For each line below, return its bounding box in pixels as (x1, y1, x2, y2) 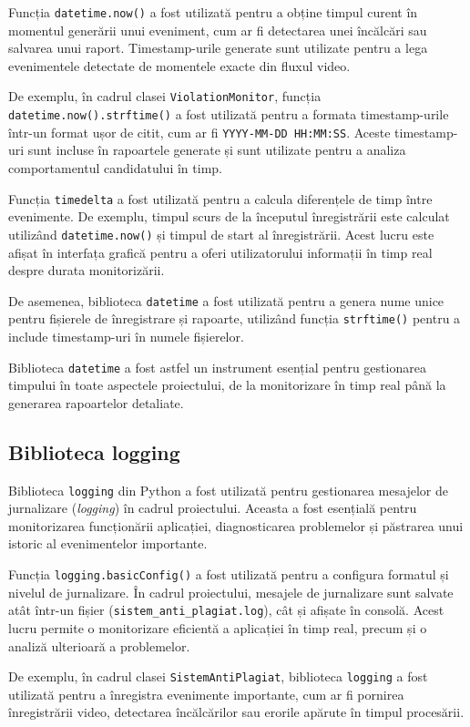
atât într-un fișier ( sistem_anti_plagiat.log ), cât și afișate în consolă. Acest (8, 600, 444, 619)
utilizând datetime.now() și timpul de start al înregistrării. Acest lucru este (8, 224, 434, 243)
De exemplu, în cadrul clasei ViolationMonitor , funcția (8, 87, 322, 106)
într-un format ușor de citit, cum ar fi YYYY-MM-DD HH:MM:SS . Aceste (8, 122, 391, 141)
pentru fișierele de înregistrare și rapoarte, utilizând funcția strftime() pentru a (8, 309, 461, 328)
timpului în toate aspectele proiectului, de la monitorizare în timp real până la (8, 375, 446, 394)
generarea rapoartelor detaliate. (8, 393, 184, 412)
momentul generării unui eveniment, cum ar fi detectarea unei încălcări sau (8, 20, 427, 39)
